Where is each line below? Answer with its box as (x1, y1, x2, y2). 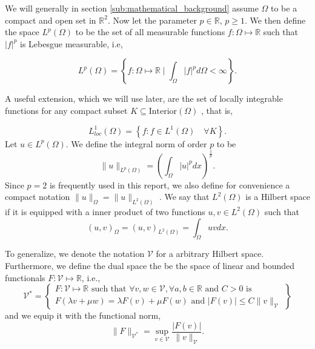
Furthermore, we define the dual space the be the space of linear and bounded (5, 259, 295, 271)
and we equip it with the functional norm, (5, 309, 161, 322)
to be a (271, 2, 297, 14)
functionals (5, 271, 45, 284)
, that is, (201, 104, 233, 116)
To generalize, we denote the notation (5, 247, 145, 260)
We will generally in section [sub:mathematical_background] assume (5, 2, 259, 14)
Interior (148, 107, 177, 116)
